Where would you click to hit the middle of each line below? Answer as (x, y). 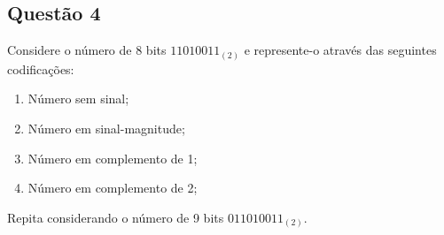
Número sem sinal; (78, 99)
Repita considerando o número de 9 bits (116, 217)
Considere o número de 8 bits (87, 50)
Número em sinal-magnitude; (106, 128)
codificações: (41, 68)
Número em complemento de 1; (113, 158)
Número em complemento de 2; (113, 188)
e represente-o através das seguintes (340, 50)
